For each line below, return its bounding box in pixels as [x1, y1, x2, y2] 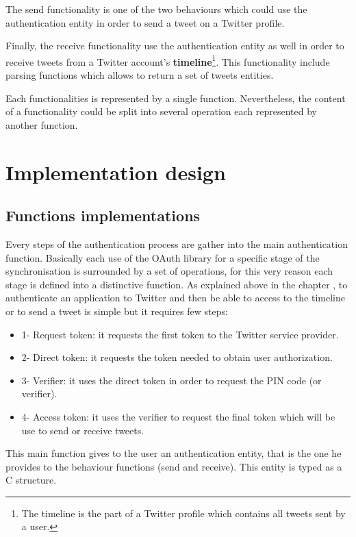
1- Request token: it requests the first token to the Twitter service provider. [21, 327, 339, 341]
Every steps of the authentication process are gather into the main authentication [5, 236, 348, 251]
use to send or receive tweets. [21, 423, 144, 437]
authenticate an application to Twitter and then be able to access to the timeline [5, 290, 346, 305]
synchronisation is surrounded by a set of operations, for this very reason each [5, 264, 333, 278]
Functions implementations [5, 205, 201, 226]
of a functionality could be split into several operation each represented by [5, 104, 318, 118]
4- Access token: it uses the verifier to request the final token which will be [21, 409, 335, 423]
